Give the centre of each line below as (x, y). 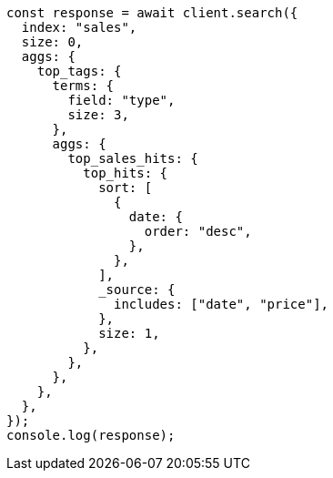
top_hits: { (126, 173)
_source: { (137, 290)
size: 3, (98, 115)
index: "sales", (79, 27)
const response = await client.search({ (152, 13)
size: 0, (52, 42)
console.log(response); (91, 435)
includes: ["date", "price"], (222, 304)
